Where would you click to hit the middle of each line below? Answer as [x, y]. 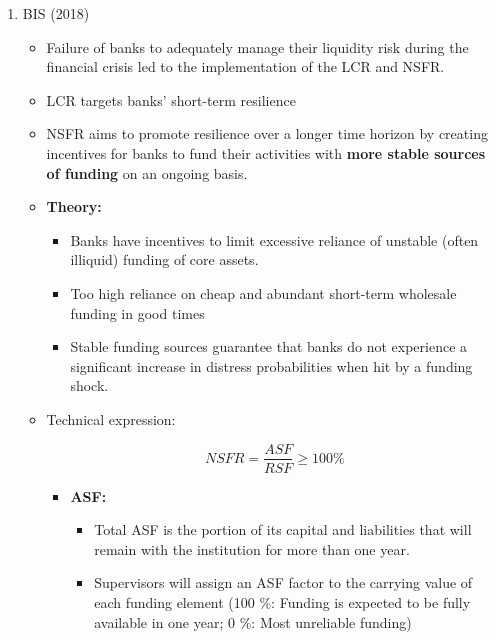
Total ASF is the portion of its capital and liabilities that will [283, 529]
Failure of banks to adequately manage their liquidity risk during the [257, 46]
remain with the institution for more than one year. [252, 548]
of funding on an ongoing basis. [147, 172]
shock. [89, 385]
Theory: [74, 206]
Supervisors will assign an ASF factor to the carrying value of [283, 582]
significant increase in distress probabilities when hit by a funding [271, 365]
